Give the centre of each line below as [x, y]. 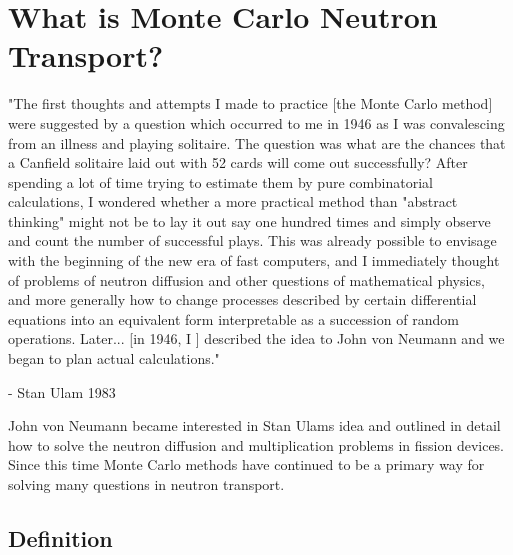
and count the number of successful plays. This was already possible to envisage [252, 240]
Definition [60, 537]
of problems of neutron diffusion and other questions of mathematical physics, [246, 279]
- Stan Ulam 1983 [62, 391]
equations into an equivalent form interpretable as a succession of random [233, 318]
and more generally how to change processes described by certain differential [242, 299]
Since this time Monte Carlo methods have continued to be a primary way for [246, 464]
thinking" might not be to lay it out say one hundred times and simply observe [249, 220]
